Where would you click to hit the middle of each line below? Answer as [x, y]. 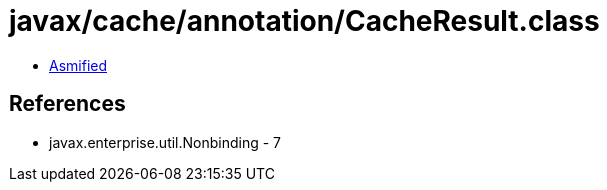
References [67, 104]
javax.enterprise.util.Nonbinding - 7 [165, 142]
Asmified [78, 65]
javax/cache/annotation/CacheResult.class [304, 21]
